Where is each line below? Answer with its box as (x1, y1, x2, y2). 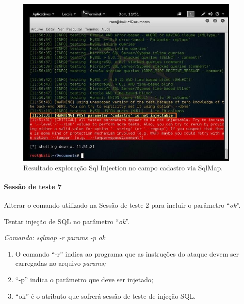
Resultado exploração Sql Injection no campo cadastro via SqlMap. (23, 162, 223, 172)
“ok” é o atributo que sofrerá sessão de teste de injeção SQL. (15, 290, 196, 301)
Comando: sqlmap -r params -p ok (4, 232, 105, 243)
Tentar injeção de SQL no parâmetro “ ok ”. (4, 216, 130, 226)
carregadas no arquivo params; (15, 258, 106, 268)
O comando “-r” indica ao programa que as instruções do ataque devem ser (15, 248, 239, 258)
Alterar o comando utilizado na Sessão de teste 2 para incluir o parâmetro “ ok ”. (4, 200, 241, 210)
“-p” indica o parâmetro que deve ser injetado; (15, 274, 153, 284)
